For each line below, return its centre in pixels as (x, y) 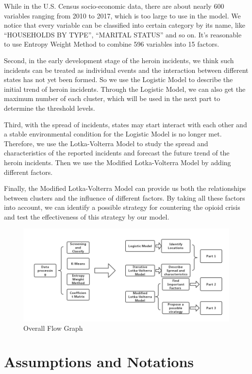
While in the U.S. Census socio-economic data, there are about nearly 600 (114, 6)
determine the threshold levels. (50, 108)
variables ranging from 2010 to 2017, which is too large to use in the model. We (122, 15)
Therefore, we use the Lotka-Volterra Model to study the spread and (106, 143)
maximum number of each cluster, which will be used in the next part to (112, 98)
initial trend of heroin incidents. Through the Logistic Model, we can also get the (125, 89)
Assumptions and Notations (99, 362)
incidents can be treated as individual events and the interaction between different (126, 70)
